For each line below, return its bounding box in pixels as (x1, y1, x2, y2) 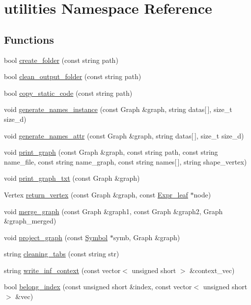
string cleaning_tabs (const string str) (4, 249, 119, 259)
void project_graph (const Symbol (4, 232, 108, 242)
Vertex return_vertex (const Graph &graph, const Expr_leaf (4, 189, 188, 199)
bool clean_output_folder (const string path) (4, 71, 141, 82)
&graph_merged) (4, 216, 56, 226)
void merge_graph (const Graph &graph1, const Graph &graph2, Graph (4, 206, 223, 216)
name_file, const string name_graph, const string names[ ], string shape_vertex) (4, 156, 247, 166)
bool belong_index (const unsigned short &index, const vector (4, 281, 192, 292)
